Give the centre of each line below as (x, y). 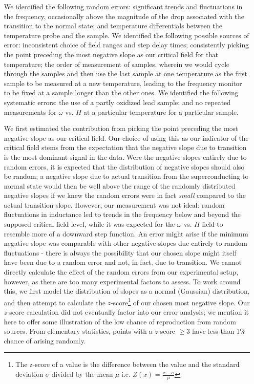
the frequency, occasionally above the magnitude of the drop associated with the (124, 16)
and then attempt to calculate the (55, 302)
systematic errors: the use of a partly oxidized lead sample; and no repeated (117, 102)
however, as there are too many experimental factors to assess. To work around (122, 281)
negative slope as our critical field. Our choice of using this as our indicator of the (126, 138)
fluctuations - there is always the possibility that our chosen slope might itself (120, 252)
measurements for (30, 112)
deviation (29, 374)
